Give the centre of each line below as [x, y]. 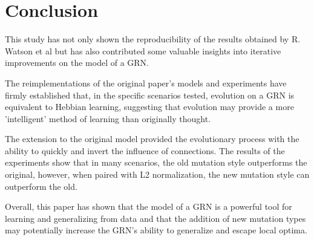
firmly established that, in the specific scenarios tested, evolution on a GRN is [150, 95]
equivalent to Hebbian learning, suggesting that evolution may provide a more [149, 107]
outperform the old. [41, 186]
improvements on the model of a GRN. [77, 63]
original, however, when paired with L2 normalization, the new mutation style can [157, 174]
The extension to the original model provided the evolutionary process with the [152, 139]
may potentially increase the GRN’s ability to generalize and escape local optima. [156, 230]
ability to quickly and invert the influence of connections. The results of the [145, 150]
